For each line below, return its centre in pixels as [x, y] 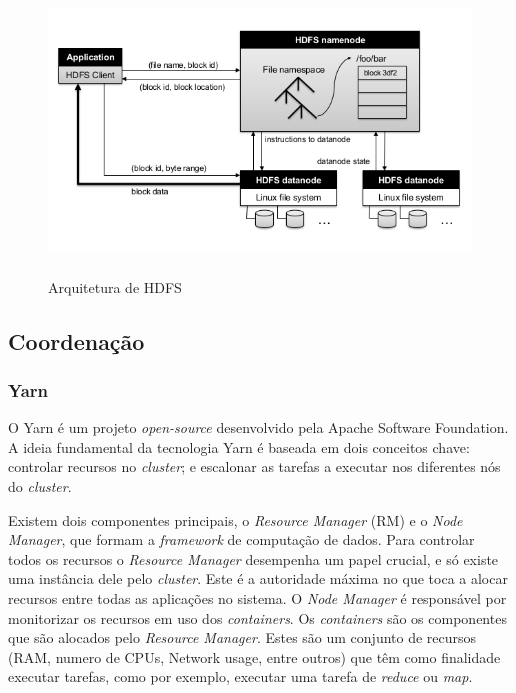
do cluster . [40, 485]
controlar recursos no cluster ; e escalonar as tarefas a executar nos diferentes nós [254, 466]
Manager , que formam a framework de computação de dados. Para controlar [241, 539]
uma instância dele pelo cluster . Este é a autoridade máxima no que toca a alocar [258, 578]
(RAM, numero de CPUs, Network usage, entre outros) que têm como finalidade [254, 656]
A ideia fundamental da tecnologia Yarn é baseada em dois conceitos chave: [239, 446]
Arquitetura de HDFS [115, 286]
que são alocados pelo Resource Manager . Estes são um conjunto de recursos [242, 637]
